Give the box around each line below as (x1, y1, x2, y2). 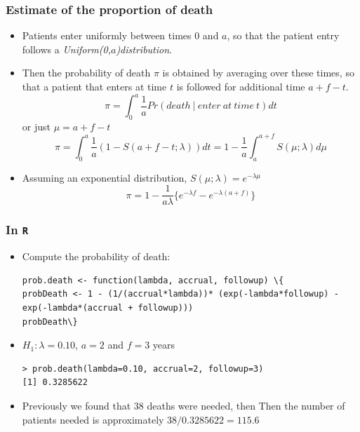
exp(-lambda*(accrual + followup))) (22, 303, 194, 313)
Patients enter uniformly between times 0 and (22, 28, 219, 43)
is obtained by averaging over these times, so (162, 65, 354, 80)
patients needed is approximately (22, 412, 164, 426)
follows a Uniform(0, (22, 41, 111, 56)
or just (22, 119, 51, 133)
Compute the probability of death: (22, 249, 171, 264)
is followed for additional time (176, 79, 305, 93)
